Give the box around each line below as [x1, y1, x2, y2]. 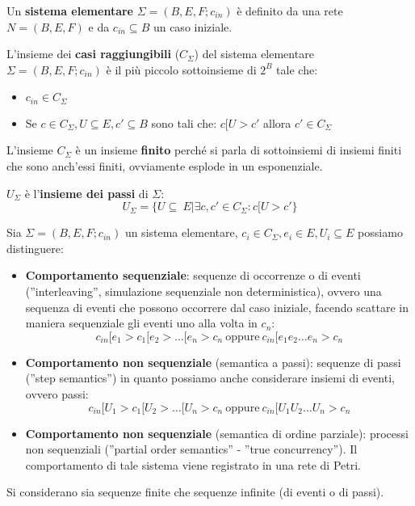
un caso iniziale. [153, 18, 233, 35]
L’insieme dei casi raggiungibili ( [6, 45, 180, 62]
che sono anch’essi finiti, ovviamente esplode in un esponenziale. [6, 158, 323, 175]
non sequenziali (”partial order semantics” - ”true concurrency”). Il [25, 441, 358, 458]
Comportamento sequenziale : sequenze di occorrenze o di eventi [25, 267, 361, 284]
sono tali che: [151, 114, 217, 131]
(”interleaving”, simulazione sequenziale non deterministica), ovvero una [25, 282, 382, 299]
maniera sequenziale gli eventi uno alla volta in [25, 314, 258, 331]
